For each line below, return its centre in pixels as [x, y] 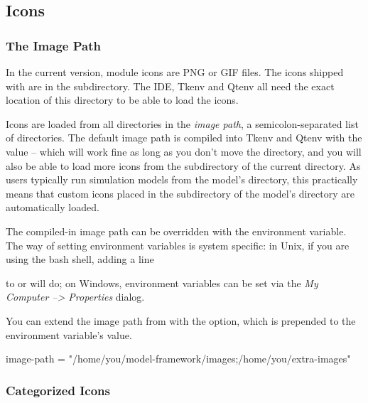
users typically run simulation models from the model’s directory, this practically [182, 179]
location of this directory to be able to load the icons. [122, 100]
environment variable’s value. [69, 334]
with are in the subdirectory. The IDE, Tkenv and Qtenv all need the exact [170, 86]
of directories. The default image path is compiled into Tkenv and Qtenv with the [184, 138]
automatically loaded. [53, 207]
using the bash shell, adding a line [80, 259]
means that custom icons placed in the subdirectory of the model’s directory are [180, 193]
